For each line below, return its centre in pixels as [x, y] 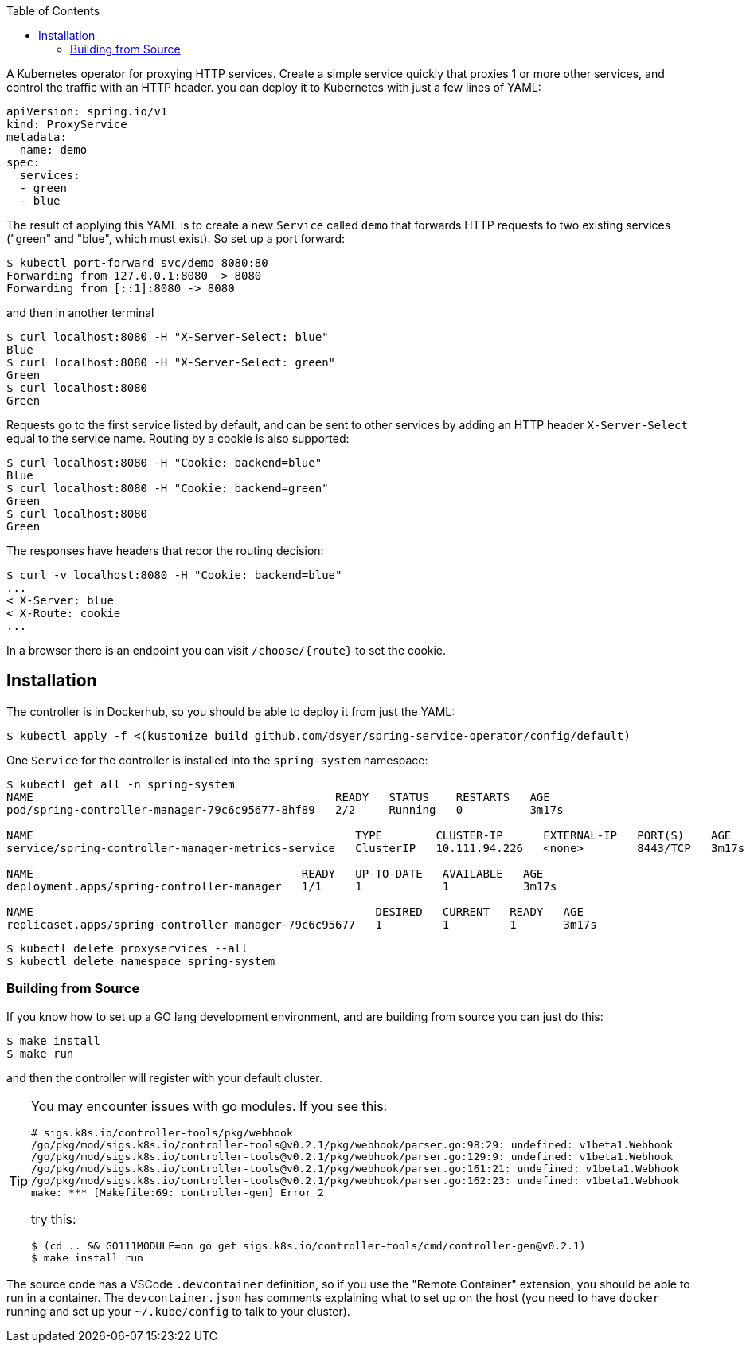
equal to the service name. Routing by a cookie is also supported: [178, 438]
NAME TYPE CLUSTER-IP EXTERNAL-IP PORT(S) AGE [369, 835]
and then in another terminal [80, 313]
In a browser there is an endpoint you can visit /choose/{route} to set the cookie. [227, 650]
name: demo [53, 150]
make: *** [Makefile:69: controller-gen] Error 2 [178, 1192]
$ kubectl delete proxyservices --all [127, 948]
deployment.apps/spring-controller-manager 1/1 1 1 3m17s [282, 886]
